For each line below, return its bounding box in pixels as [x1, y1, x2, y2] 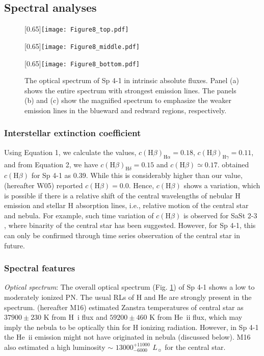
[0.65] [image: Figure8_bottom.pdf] [24, 58, 140, 68]
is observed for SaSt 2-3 [183, 210, 257, 220]
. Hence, [128, 180, 154, 190]
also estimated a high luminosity [4, 341, 105, 352]
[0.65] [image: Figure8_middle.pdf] [24, 40, 140, 51]
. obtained [217, 159, 249, 169]
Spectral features [4, 262, 75, 274]
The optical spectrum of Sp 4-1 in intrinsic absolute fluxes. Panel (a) [24, 75, 239, 86]
